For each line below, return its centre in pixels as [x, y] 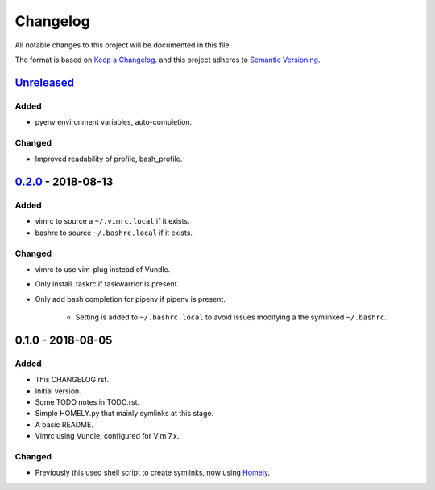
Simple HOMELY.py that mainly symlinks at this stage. [124, 414]
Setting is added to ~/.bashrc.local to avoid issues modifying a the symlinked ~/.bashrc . [231, 317]
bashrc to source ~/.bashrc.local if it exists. [114, 233]
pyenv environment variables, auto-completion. [114, 122]
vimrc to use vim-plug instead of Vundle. [103, 269]
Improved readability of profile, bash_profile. [109, 159]
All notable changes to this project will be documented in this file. [123, 45]
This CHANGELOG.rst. [72, 380]
